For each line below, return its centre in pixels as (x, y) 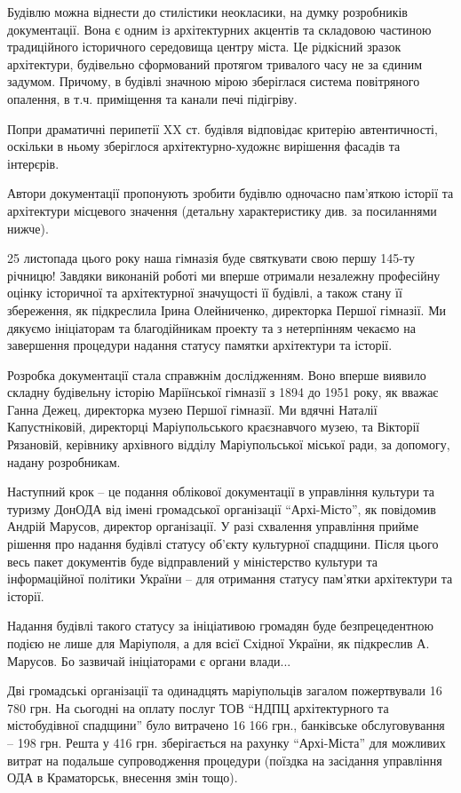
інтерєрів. (33, 163)
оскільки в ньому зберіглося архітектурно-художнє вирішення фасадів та (204, 146)
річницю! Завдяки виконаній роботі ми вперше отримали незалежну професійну (224, 275)
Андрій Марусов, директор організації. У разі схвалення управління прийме (213, 526)
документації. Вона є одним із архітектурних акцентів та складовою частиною (219, 29)
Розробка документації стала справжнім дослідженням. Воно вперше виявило (217, 374)
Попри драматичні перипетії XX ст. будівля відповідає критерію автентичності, (223, 128)
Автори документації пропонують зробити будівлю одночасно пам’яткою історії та (230, 193)
